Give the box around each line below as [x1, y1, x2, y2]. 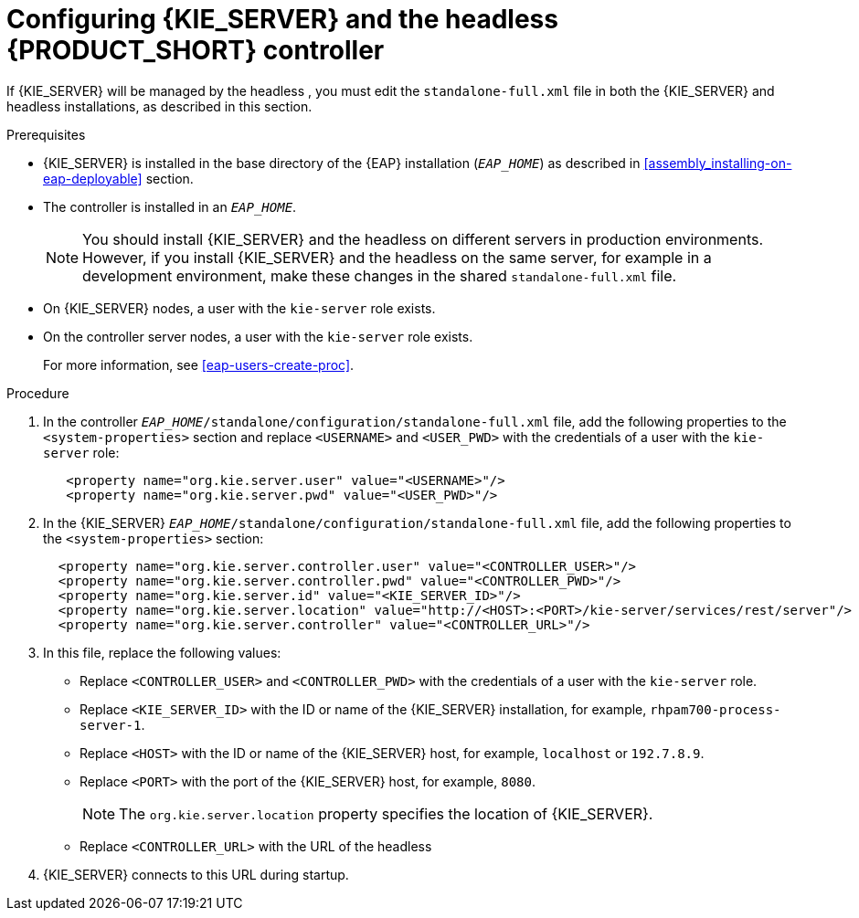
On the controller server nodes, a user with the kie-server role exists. [43, 328, 473, 344]
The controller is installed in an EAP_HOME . [43, 198, 297, 215]
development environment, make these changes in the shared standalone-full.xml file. [82, 266, 677, 285]
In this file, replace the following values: [43, 644, 281, 660]
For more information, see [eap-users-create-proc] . [43, 356, 355, 373]
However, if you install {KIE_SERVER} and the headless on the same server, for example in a [82, 248, 712, 267]
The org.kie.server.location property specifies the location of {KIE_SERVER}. [119, 804, 653, 823]
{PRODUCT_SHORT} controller [6, 35, 385, 66]
